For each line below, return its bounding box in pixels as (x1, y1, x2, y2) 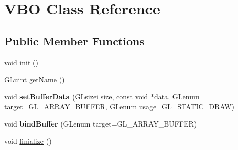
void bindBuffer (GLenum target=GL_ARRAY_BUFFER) (4, 118, 197, 129)
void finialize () (4, 135, 52, 146)
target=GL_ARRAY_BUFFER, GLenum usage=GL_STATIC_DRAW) (4, 101, 234, 112)
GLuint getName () (4, 74, 65, 85)
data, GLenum (154, 91, 200, 102)
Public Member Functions (4, 33, 144, 48)
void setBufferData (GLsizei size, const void (4, 91, 148, 102)
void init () (4, 57, 38, 67)
